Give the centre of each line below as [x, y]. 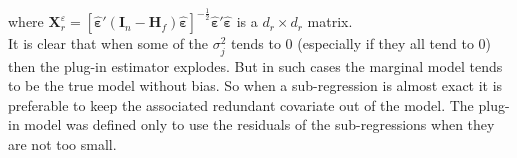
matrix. [330, 21]
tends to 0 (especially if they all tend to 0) [361, 43]
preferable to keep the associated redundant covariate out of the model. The [241, 104]
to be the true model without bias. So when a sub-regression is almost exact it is [255, 85]
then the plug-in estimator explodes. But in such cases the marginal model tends [255, 65]
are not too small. [62, 143]
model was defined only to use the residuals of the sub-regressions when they [259, 124]
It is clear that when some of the [108, 43]
